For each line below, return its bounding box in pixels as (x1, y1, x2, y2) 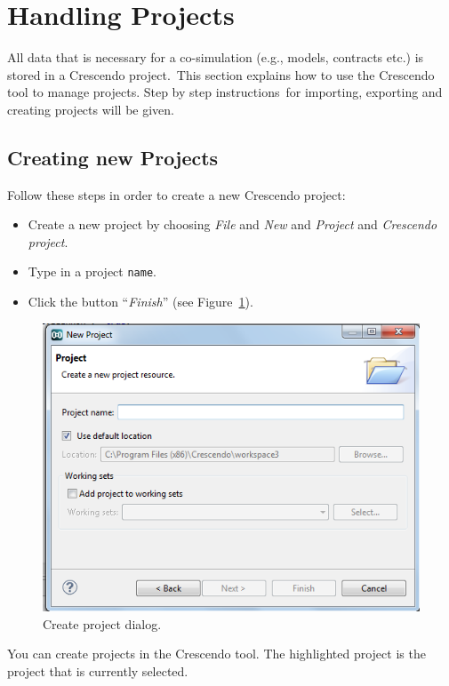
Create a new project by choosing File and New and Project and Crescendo (28, 215, 437, 234)
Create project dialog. (43, 614, 162, 633)
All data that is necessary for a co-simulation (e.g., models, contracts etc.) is (7, 48, 424, 67)
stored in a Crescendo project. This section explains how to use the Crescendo (7, 65, 435, 84)
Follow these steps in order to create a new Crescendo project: (7, 185, 346, 203)
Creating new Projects (7, 143, 219, 171)
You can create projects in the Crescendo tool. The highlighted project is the (7, 644, 426, 663)
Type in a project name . (28, 262, 156, 281)
